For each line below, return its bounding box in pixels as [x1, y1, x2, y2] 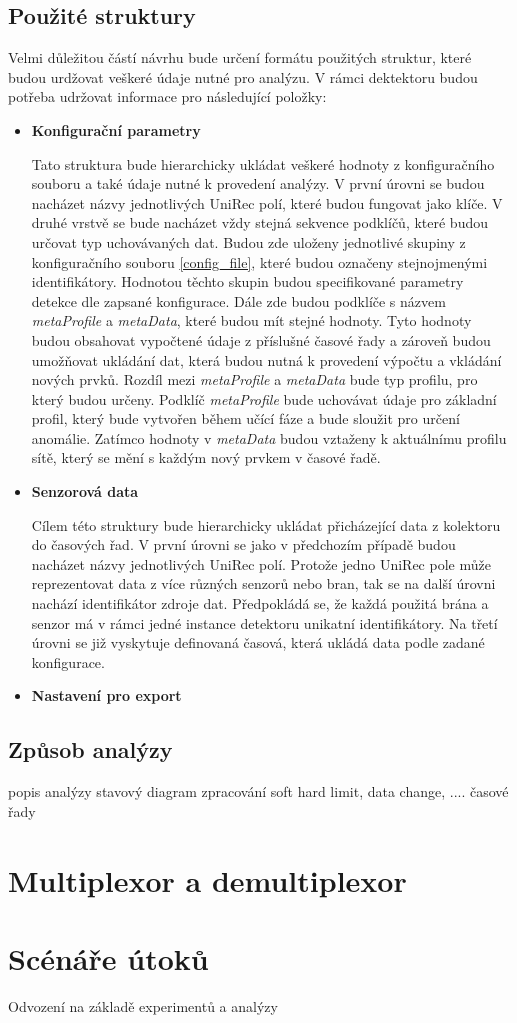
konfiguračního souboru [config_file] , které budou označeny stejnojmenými [31, 251, 488, 272]
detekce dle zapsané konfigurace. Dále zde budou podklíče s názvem [31, 290, 446, 311]
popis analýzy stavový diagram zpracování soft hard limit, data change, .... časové [8, 781, 509, 802]
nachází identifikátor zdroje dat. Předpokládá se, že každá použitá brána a [31, 593, 489, 614]
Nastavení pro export [31, 685, 182, 706]
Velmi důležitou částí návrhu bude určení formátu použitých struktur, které [8, 47, 472, 68]
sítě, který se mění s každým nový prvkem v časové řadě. [31, 447, 381, 468]
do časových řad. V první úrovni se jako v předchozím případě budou [31, 534, 456, 555]
